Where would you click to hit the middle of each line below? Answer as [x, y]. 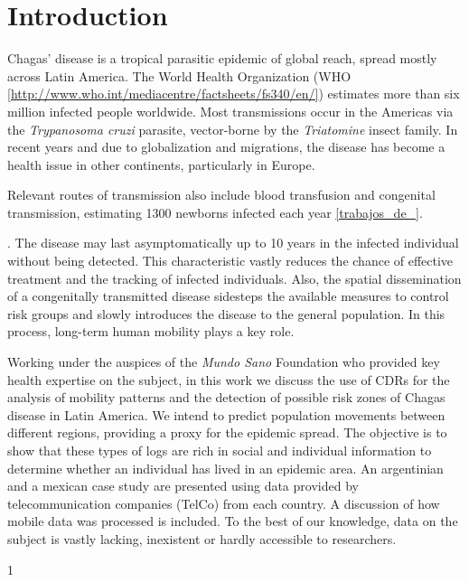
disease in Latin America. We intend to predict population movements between [226, 414]
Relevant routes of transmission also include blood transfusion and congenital [221, 195]
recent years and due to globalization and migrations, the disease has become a [226, 147]
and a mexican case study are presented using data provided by [183, 486]
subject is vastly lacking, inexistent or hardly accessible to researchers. [202, 538]
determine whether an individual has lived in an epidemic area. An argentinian [225, 468]
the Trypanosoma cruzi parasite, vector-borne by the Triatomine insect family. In [233, 129]
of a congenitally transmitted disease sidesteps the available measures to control [228, 296]
